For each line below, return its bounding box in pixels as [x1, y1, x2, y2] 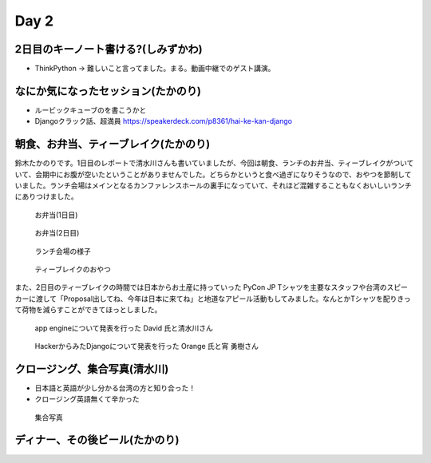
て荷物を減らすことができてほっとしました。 [14, 305, 162, 315]
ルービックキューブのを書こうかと [34, 105, 147, 115]
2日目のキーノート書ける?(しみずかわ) [14, 42, 203, 56]
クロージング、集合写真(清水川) [14, 362, 169, 375]
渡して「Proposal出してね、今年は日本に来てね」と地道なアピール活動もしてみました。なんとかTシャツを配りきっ [35, 294, 411, 303]
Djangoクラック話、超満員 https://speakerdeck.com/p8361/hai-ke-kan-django [34, 117, 293, 126]
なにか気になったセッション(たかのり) [14, 84, 201, 97]
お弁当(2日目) [34, 228, 80, 238]
